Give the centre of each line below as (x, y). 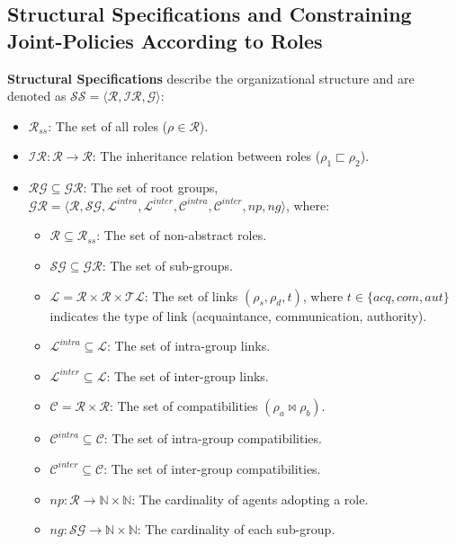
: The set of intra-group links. (189, 346)
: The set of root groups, (151, 187)
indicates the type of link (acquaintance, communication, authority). (238, 315)
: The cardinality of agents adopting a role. (250, 499)
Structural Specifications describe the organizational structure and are (211, 78)
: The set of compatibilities (183, 406)
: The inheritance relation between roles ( (206, 156)
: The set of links (191, 295)
